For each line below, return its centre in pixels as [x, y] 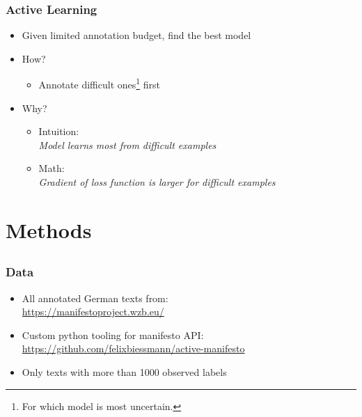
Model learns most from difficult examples [127, 144]
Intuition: [59, 131]
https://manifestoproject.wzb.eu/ [93, 312]
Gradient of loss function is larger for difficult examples [157, 182]
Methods [49, 229]
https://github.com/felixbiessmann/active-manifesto [133, 348]
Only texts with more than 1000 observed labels [124, 372]
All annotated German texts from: [95, 298]
